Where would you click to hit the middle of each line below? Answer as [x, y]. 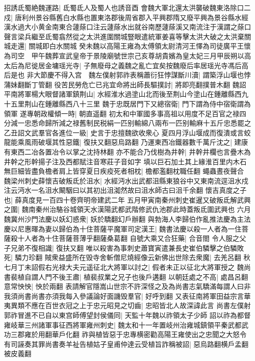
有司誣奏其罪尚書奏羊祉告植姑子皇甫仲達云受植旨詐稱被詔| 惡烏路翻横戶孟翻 [126, 344]
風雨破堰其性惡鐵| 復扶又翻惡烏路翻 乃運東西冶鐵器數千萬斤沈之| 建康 [136, 142]
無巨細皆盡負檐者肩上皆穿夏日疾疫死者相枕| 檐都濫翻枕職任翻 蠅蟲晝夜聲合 [124, 171]
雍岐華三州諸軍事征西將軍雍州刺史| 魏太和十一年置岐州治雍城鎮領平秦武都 [123, 324]
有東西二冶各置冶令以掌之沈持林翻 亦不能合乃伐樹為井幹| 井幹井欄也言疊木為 [127, 151]
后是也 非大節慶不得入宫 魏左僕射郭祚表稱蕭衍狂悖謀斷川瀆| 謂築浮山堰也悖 [127, 75]
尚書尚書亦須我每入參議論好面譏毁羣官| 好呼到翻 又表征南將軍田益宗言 [131, 296]
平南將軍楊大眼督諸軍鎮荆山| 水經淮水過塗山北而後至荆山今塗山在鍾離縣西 [123, 94]
